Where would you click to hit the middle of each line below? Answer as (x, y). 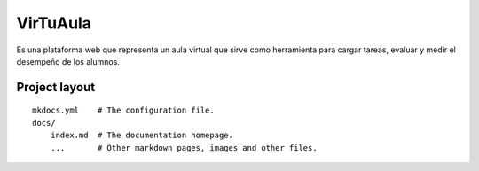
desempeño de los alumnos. (68, 61)
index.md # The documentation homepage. (142, 136)
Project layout (56, 87)
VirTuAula (54, 23)
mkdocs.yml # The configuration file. (123, 110)
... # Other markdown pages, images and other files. (184, 148)
